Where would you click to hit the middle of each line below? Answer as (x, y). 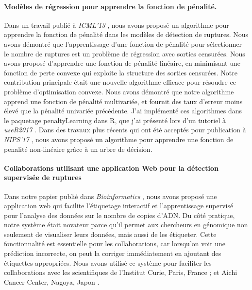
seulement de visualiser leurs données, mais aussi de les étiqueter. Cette (110, 234)
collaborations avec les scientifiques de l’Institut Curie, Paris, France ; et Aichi (121, 272)
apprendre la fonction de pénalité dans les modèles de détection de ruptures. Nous (126, 34)
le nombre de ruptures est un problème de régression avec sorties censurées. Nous (125, 53)
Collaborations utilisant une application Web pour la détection (111, 168)
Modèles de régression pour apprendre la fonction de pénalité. (110, 6)
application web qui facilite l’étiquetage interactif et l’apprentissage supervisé (119, 206)
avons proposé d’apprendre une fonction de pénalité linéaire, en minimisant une (122, 63)
